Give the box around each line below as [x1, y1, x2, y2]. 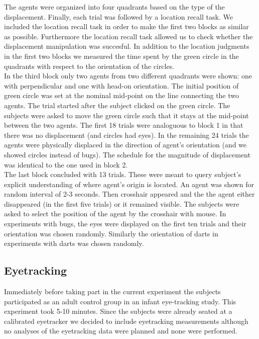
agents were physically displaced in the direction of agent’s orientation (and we [4, 139, 247, 150]
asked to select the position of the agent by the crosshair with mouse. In [4, 208, 226, 219]
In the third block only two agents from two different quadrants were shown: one [4, 70, 252, 81]
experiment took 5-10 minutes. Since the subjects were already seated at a [4, 306, 232, 316]
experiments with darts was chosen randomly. [4, 238, 144, 248]
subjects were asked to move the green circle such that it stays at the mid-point [4, 110, 249, 120]
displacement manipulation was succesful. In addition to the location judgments [4, 41, 249, 51]
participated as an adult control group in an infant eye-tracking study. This [4, 296, 236, 306]
